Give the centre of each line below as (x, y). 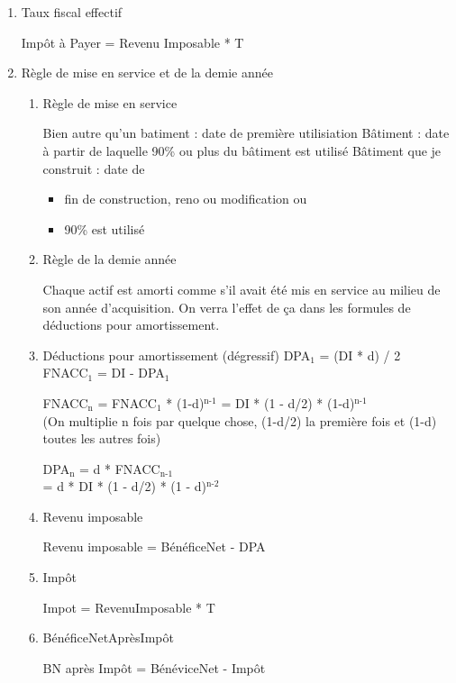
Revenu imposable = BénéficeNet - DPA (154, 546)
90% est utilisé (105, 228)
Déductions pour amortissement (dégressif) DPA (177, 355)
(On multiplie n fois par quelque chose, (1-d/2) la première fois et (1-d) (240, 420)
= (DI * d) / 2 (360, 355)
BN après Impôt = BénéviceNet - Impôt (154, 667)
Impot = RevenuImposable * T (129, 607)
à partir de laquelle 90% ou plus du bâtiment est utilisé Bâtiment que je (242, 150)
